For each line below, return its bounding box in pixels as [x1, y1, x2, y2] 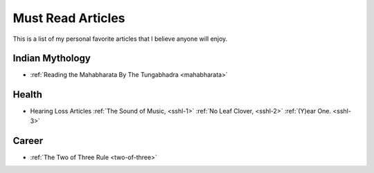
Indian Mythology [12, 53, 91, 64]
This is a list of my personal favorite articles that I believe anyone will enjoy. [12, 35, 228, 43]
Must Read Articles [12, 10, 125, 26]
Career [12, 135, 44, 147]
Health [12, 89, 43, 100]
